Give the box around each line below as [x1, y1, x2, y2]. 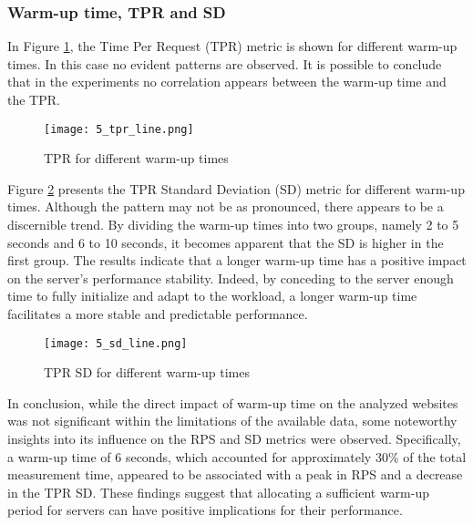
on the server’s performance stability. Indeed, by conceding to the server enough [7, 268, 454, 287]
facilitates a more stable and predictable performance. [7, 304, 308, 323]
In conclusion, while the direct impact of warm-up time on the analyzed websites [7, 393, 458, 412]
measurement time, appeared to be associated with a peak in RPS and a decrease [7, 465, 463, 484]
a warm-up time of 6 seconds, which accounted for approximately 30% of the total [7, 447, 467, 466]
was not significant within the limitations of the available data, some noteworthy [7, 411, 458, 430]
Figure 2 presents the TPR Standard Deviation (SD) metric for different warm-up [7, 179, 465, 198]
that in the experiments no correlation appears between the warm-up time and [7, 72, 447, 91]
